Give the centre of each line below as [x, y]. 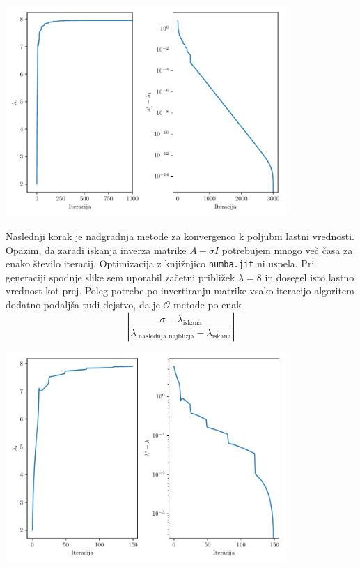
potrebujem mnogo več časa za [287, 249]
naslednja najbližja [166, 336]
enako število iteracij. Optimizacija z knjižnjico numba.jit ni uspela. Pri [160, 263]
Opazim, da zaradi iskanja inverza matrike [96, 249]
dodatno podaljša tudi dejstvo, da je [83, 305]
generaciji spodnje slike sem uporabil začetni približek [120, 277]
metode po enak [208, 305]
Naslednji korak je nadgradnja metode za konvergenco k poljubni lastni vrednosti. [180, 236]
